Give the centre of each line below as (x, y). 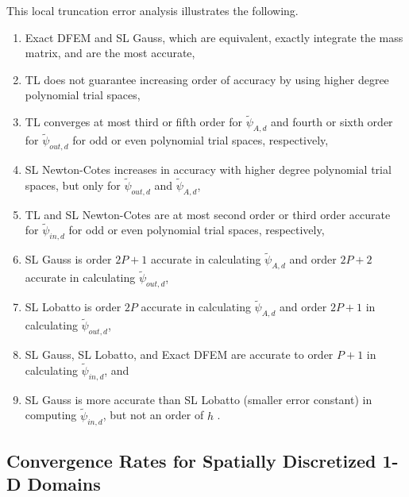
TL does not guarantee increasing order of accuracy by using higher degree (207, 79)
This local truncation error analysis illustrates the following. (152, 10)
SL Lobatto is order (73, 307)
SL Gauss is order (68, 259)
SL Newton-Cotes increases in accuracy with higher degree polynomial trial (208, 169)
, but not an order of (153, 415)
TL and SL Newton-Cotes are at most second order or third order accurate (208, 214)
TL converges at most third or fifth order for (133, 122)
